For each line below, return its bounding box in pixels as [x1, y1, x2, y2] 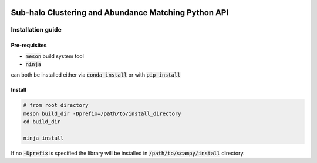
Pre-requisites [11, 41, 47, 49]
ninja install [23, 134, 64, 141]
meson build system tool [25, 53, 85, 60]
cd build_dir [23, 119, 61, 125]
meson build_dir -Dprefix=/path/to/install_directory [23, 110, 181, 117]
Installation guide [11, 26, 62, 34]
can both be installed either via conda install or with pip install [11, 71, 181, 78]
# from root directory [23, 102, 89, 109]
